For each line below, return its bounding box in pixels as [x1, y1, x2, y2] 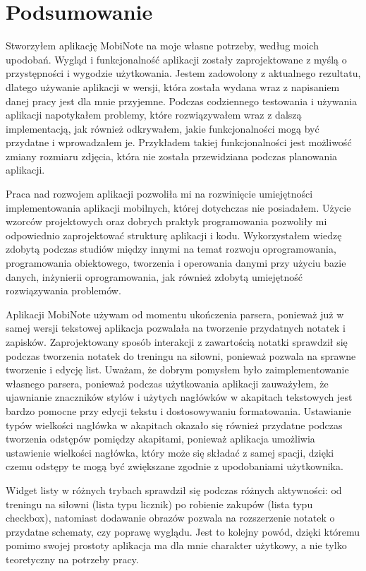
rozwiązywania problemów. [6, 283, 121, 298]
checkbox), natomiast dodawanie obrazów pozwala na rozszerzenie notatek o [6, 510, 335, 525]
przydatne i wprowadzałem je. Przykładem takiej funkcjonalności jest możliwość [6, 135, 352, 150]
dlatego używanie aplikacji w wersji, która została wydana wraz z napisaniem [6, 79, 340, 94]
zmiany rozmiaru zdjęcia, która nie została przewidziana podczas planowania [6, 148, 338, 163]
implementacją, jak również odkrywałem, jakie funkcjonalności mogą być [6, 121, 319, 136]
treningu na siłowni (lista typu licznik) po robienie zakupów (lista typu [6, 496, 313, 511]
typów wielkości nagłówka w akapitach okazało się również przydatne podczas [6, 417, 343, 432]
